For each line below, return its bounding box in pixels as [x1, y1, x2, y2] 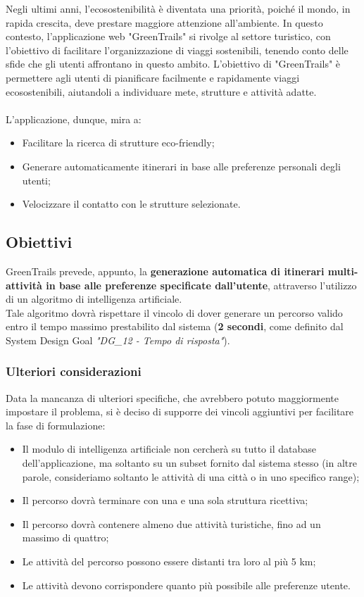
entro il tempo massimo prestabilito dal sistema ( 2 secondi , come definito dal [6, 319, 344, 334]
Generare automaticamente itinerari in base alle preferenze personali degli [22, 158, 341, 173]
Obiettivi [6, 231, 73, 253]
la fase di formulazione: [6, 417, 106, 432]
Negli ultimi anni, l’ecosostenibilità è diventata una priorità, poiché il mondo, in [6, 1, 351, 15]
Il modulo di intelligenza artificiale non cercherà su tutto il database [22, 441, 316, 456]
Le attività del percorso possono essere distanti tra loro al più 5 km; [22, 554, 316, 569]
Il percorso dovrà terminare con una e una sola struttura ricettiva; [22, 493, 308, 508]
